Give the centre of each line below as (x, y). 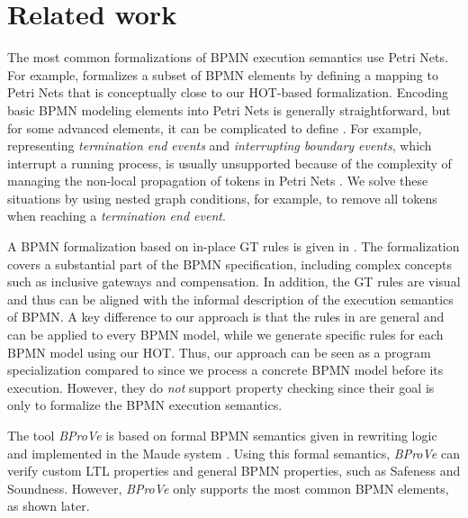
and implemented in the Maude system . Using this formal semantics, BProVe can (234, 453)
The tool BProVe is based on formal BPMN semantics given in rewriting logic (222, 435)
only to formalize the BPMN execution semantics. (145, 405)
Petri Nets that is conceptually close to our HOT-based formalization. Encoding (228, 92)
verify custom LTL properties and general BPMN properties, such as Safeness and (234, 471)
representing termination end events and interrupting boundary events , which (220, 145)
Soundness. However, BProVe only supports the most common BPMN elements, (228, 488)
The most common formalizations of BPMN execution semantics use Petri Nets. (228, 57)
